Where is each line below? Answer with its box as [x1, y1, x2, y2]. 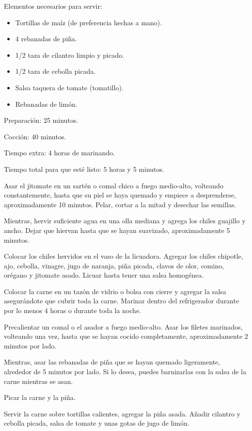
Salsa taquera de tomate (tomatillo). [15, 82, 124, 92]
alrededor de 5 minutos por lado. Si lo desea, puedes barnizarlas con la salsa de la [4, 366, 246, 377]
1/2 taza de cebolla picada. [15, 66, 96, 76]
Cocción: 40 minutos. [4, 131, 66, 141]
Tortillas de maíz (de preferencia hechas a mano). [15, 17, 162, 27]
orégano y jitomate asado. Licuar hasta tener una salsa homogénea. [4, 270, 204, 280]
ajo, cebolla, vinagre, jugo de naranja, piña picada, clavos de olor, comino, [4, 260, 224, 270]
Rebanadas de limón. [15, 99, 78, 109]
